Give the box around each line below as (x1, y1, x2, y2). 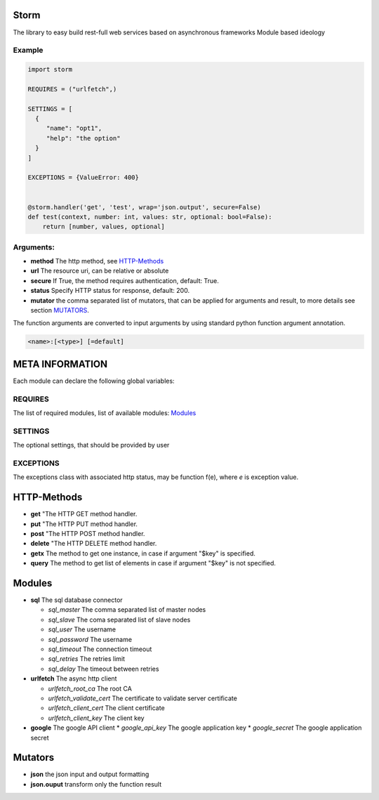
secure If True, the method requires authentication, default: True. (30, 276, 219, 284)
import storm (27, 65, 73, 74)
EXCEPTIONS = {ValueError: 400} (27, 173, 140, 182)
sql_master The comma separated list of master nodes (48, 605, 206, 614)
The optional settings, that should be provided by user (13, 441, 170, 450)
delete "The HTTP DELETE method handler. (30, 539, 157, 548)
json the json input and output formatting (30, 770, 149, 779)
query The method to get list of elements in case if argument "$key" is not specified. (30, 559, 277, 568)
